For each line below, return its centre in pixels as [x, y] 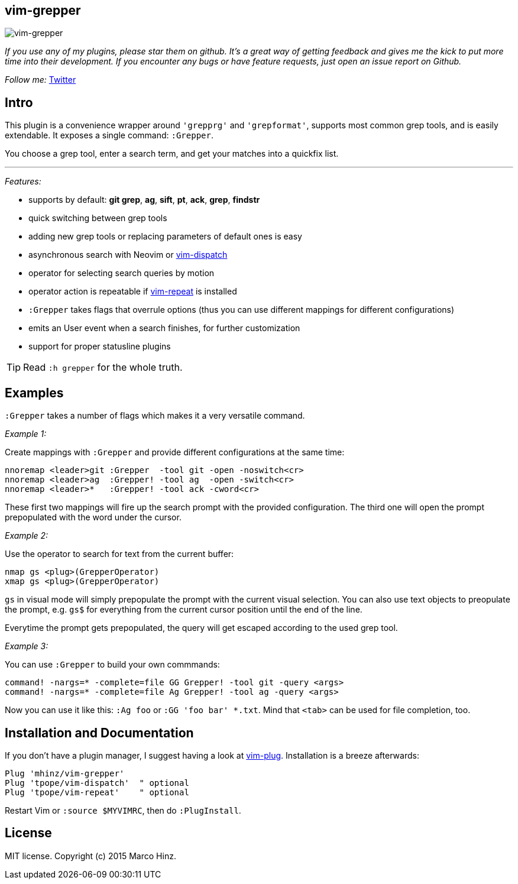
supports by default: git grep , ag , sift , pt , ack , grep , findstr [144, 200]
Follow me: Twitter [41, 80]
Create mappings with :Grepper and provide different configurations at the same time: [175, 452]
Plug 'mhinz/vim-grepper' [65, 773]
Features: [23, 182]
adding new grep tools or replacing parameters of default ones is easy [165, 237]
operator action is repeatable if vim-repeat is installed [133, 292]
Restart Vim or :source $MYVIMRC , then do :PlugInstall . [123, 810]
